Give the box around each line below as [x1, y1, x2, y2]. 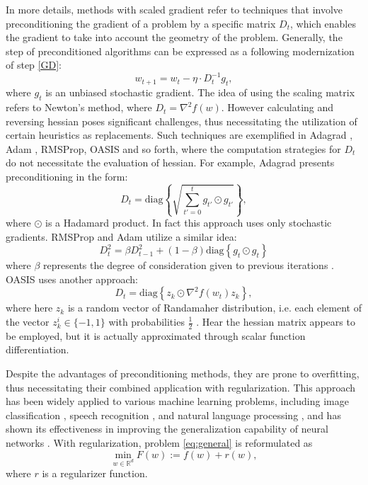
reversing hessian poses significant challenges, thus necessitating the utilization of [6, 113, 357, 128]
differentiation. [6, 342, 69, 357]
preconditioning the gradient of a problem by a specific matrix [6, 16, 276, 30]
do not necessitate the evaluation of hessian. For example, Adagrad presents [6, 155, 335, 170]
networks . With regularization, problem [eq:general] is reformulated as [6, 435, 313, 450]
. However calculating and [221, 100, 334, 115]
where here [6, 300, 53, 315]
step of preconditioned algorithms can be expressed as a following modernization [6, 43, 355, 58]
